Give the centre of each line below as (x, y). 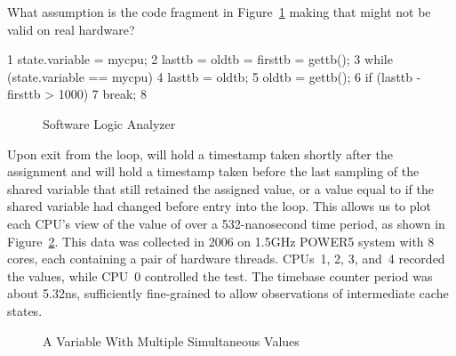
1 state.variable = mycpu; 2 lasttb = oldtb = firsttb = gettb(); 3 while (200, 59)
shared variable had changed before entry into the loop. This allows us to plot (219, 206)
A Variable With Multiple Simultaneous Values (171, 340)
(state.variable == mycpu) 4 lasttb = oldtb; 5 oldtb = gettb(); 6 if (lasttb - (214, 76)
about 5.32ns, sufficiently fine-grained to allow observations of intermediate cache (228, 293)
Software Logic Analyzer (109, 123)
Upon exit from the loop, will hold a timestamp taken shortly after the (200, 154)
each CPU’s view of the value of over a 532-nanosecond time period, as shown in (226, 223)
